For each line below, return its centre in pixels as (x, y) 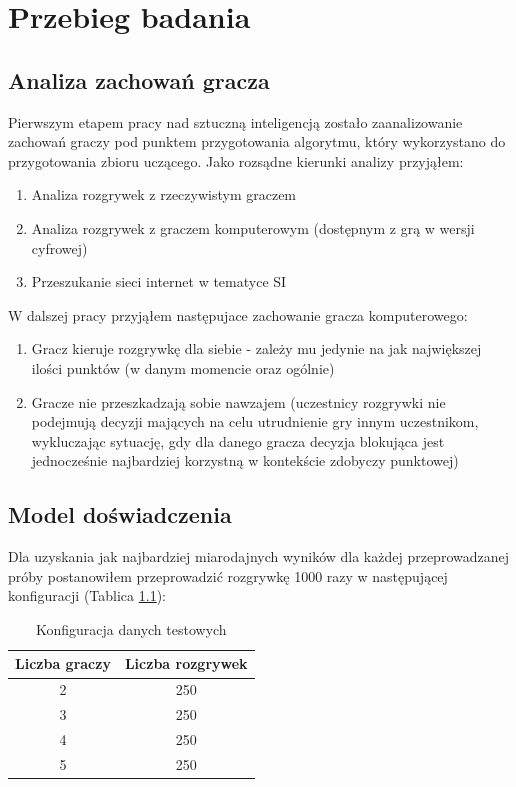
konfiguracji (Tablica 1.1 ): (87, 595)
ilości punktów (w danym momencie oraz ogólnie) (183, 367)
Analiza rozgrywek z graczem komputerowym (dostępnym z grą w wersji (253, 227)
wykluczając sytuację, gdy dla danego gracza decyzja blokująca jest (238, 440)
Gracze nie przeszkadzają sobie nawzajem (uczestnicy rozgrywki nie (238, 401)
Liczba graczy (63, 663)
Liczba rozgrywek (186, 663)
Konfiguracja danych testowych (131, 628)
